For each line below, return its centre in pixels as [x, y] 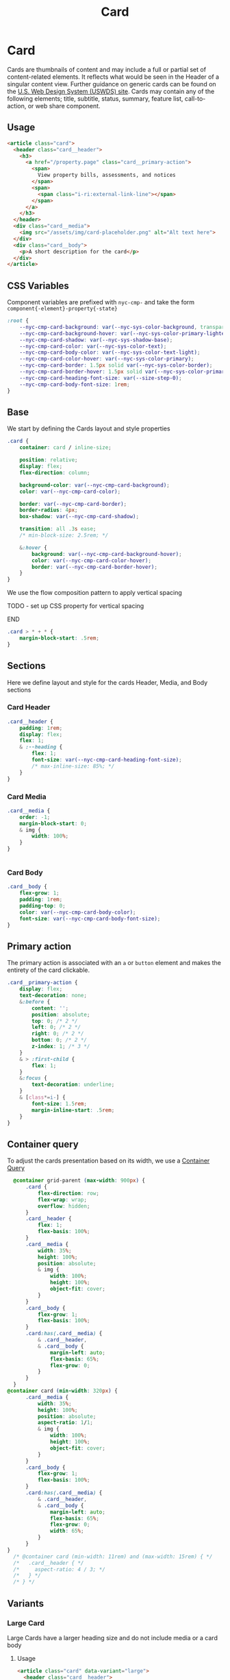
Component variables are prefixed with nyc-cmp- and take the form [101, 302]
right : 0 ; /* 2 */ [58, 1034]
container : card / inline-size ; [65, 448]
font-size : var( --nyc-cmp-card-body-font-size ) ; [90, 918]
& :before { [35, 1001]
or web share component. [64, 106]
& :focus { [34, 1078]
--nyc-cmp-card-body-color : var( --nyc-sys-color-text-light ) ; [110, 353]
